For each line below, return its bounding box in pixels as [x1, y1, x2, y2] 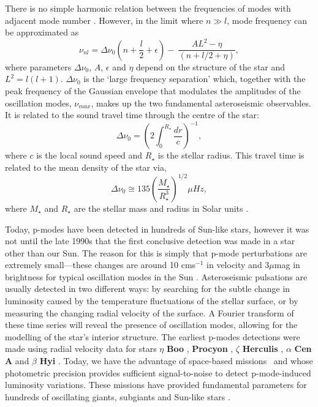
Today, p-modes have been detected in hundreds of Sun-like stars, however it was [5, 222, 309, 235]
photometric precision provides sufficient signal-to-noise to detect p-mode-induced [5, 366, 311, 379]
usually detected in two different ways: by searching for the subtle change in [5, 282, 290, 295]
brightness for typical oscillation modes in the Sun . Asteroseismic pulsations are [5, 270, 308, 283]
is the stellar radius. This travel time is [157, 149, 305, 162]
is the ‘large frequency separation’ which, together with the [83, 72, 306, 85]
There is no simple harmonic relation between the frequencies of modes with [5, 2, 291, 14]
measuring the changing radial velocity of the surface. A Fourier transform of [5, 306, 294, 319]
